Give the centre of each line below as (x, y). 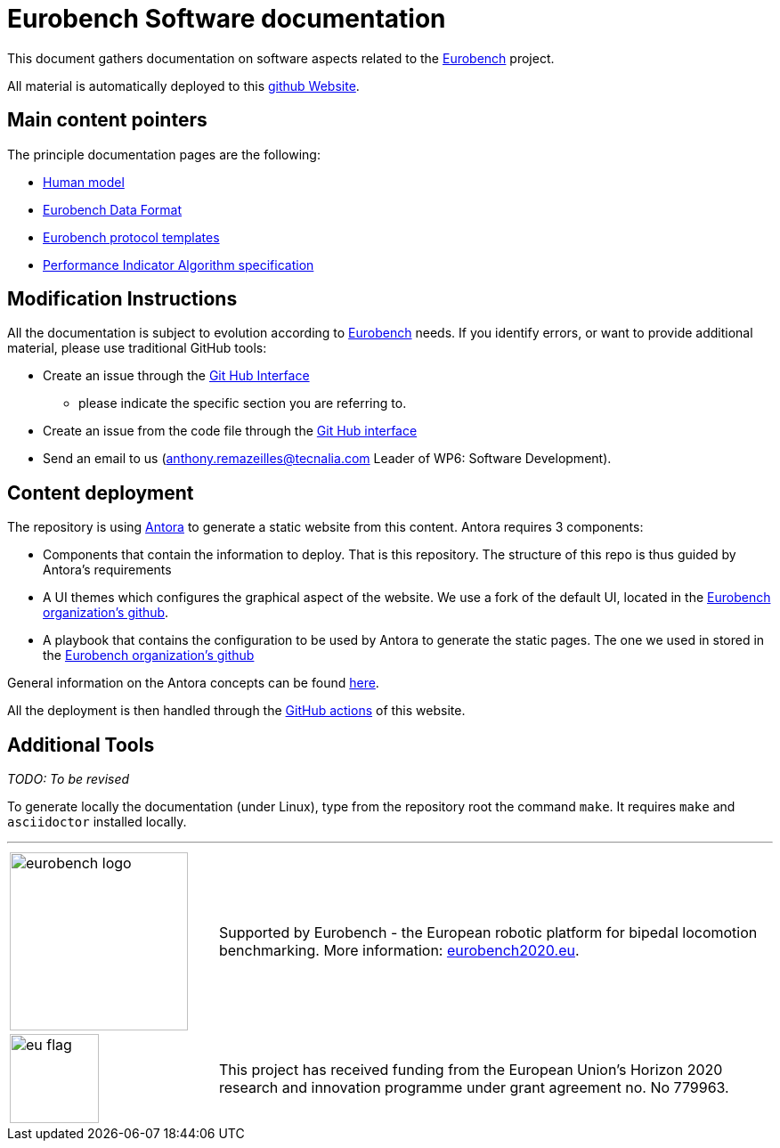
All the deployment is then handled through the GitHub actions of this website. (236, 711)
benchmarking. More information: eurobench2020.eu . (399, 951)
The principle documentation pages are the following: (164, 154)
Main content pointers (107, 120)
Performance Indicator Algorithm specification (179, 265)
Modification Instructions (122, 299)
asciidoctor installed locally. (97, 822)
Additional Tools (81, 745)
